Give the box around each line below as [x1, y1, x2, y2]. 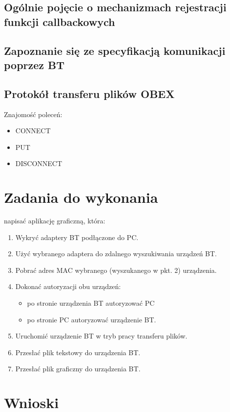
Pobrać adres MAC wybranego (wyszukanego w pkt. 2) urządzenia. [15, 265, 217, 275]
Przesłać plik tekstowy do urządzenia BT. [15, 347, 141, 357]
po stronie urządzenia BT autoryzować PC [27, 298, 155, 308]
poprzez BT [4, 57, 65, 72]
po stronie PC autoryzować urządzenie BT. [27, 314, 156, 324]
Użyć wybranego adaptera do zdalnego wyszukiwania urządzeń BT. [15, 248, 217, 259]
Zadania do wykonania [4, 187, 158, 207]
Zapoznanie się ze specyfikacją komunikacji [4, 43, 226, 58]
